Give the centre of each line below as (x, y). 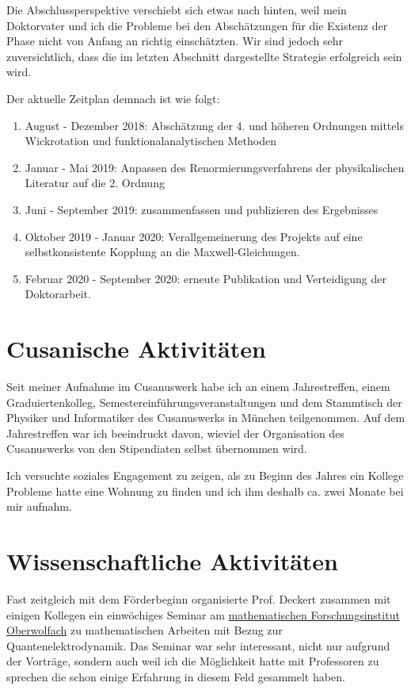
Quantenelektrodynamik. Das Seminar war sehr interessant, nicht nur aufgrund (198, 645)
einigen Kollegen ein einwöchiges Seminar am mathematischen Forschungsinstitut (203, 614)
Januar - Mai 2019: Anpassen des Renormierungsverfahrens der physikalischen (215, 167)
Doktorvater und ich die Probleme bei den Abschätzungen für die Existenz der (197, 25)
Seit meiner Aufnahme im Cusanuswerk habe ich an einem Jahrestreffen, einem (198, 387)
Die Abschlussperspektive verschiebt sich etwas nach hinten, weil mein (177, 10)
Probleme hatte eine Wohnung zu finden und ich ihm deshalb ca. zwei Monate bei (205, 491)
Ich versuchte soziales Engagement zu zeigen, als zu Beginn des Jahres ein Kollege (205, 475)
